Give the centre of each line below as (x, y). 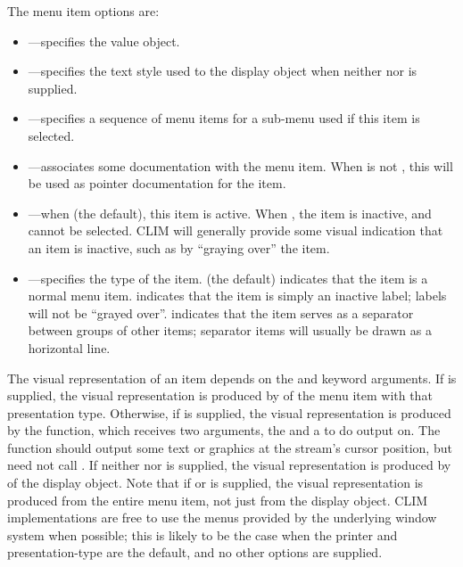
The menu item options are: (83, 11)
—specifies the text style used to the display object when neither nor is (223, 71)
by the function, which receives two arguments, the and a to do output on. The (224, 430)
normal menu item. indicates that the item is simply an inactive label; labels (237, 296)
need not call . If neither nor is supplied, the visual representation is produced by (229, 465)
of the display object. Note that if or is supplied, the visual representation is (215, 483)
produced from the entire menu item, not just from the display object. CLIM (218, 500)
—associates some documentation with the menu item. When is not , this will (240, 165)
